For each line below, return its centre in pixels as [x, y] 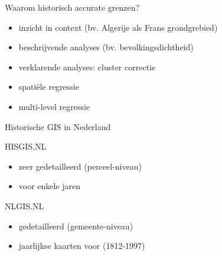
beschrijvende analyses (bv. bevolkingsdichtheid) [106, 47]
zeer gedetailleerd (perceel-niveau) [80, 166]
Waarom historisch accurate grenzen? [72, 7]
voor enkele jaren [50, 186]
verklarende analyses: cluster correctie [87, 67]
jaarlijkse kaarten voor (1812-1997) [82, 246]
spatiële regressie [49, 87]
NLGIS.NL [25, 205]
